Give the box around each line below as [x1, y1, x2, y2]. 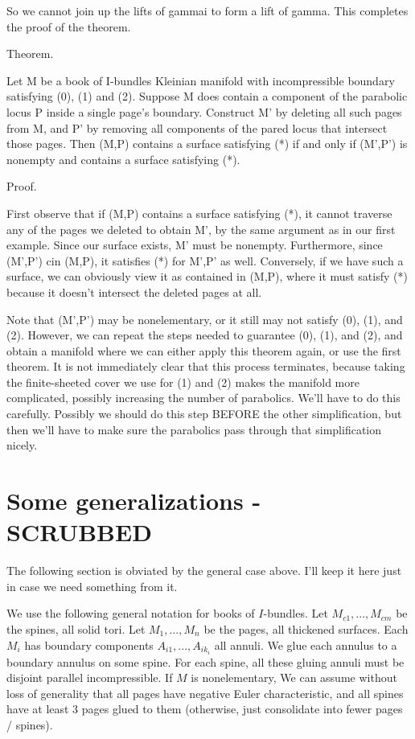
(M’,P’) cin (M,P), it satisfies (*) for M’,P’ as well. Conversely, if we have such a [6, 252, 404, 269]
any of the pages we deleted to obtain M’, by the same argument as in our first [6, 220, 396, 237]
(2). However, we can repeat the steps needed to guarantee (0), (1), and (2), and [6, 326, 403, 343]
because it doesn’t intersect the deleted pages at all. [6, 283, 262, 300]
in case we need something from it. [6, 577, 178, 594]
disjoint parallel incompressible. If [6, 669, 173, 686]
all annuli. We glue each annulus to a [214, 636, 397, 653]
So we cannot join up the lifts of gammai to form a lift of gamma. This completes [6, 2, 409, 18]
